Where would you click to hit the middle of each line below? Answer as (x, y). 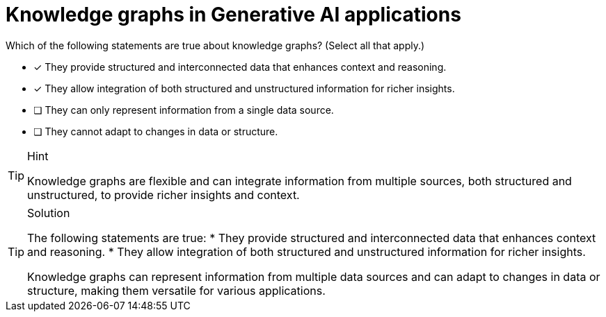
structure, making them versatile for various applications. (176, 290)
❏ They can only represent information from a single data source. (184, 110)
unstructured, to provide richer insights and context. (164, 195)
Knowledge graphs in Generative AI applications (233, 15)
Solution (49, 213)
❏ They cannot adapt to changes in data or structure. (156, 131)
